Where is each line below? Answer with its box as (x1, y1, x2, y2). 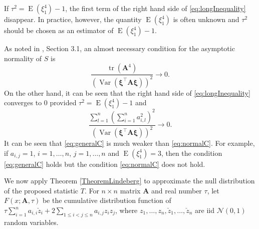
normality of (4, 53, 42, 63)
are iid (195, 205, 214, 215)
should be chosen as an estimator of (4, 25, 114, 35)
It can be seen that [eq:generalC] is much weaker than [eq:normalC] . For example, (4, 138, 255, 148)
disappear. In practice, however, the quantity (4, 14, 142, 24)
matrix (120, 185, 141, 195)
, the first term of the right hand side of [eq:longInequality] (65, 3, 246, 13)
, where (115, 205, 138, 215)
